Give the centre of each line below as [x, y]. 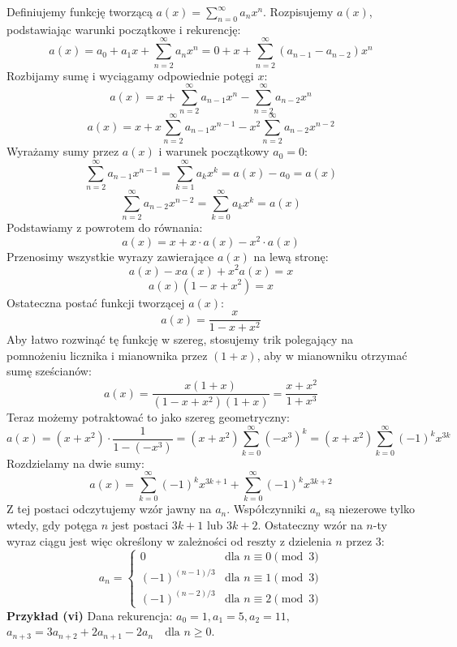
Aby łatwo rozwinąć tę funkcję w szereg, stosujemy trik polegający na [180, 339]
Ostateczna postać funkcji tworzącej [96, 302]
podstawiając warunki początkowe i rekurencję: [124, 29]
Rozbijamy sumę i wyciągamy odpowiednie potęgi [130, 75]
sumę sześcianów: [49, 371]
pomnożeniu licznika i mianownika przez [107, 355]
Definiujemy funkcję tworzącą [80, 11]
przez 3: [365, 540]
